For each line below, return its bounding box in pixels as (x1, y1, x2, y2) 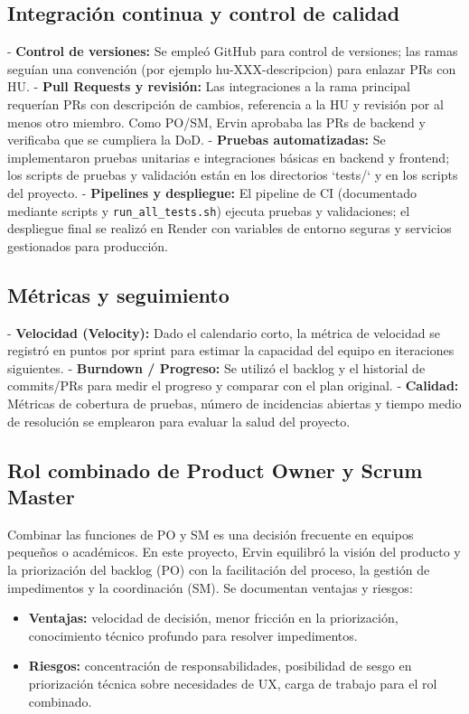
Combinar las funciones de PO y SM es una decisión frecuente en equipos (7, 524, 414, 543)
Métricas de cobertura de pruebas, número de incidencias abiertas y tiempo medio (7, 393, 462, 412)
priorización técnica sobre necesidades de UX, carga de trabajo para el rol (28, 673, 437, 692)
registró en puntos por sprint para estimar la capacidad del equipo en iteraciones (7, 341, 455, 360)
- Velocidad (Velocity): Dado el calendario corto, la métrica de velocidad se (7, 323, 440, 342)
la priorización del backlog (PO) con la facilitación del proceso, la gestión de (7, 559, 430, 578)
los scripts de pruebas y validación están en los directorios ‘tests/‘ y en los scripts (7, 165, 458, 184)
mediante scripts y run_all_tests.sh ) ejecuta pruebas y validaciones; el (7, 201, 410, 220)
